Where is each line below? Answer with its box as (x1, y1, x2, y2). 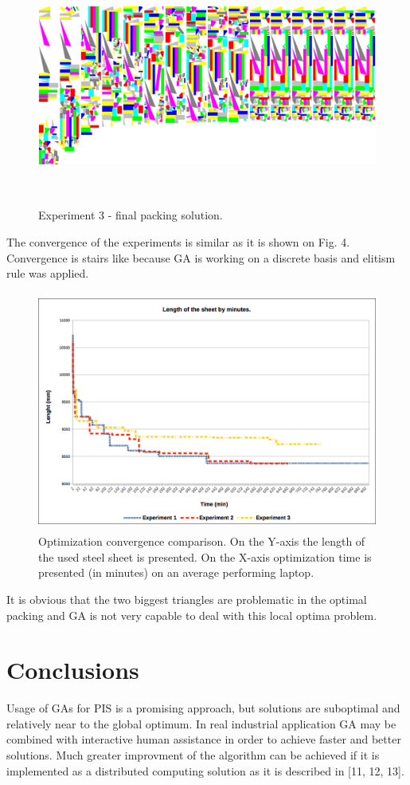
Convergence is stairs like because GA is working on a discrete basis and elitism (6, 249, 396, 266)
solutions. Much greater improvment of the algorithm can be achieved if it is (6, 747, 380, 763)
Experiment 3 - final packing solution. (38, 207, 223, 223)
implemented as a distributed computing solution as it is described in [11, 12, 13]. (6, 762, 404, 779)
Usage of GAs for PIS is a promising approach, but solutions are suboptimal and (6, 700, 400, 716)
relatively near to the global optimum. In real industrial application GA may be (6, 715, 396, 732)
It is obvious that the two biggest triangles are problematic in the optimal (6, 590, 367, 607)
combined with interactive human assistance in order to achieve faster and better (6, 731, 401, 748)
